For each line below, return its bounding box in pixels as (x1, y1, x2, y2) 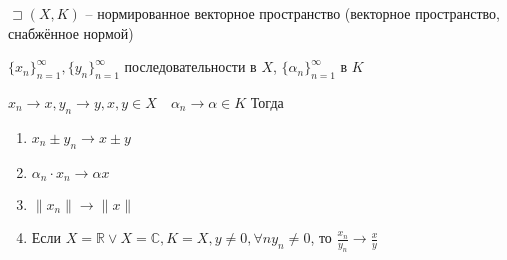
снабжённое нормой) (8, 22, 134, 43)
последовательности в (124, 56, 257, 77)
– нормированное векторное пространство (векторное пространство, (85, 3, 500, 23)
